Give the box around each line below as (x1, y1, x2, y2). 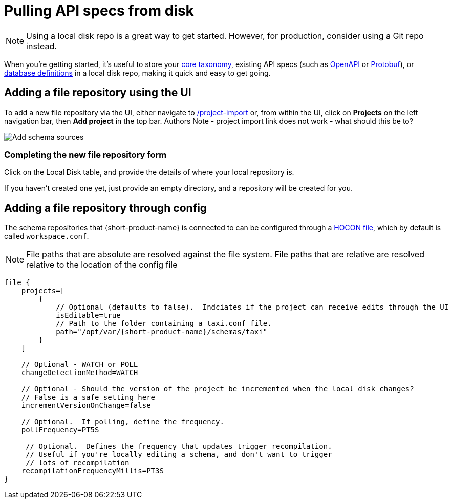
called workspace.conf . (4, 232, 89, 241)
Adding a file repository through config (4, 201, 207, 214)
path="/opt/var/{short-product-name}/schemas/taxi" (56, 327, 268, 336)
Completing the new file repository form (4, 149, 167, 160)
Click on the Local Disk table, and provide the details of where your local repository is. (4, 168, 294, 177)
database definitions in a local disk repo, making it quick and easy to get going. (4, 68, 271, 77)
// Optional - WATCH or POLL (21, 360, 138, 369)
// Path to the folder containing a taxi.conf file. (56, 319, 272, 328)
